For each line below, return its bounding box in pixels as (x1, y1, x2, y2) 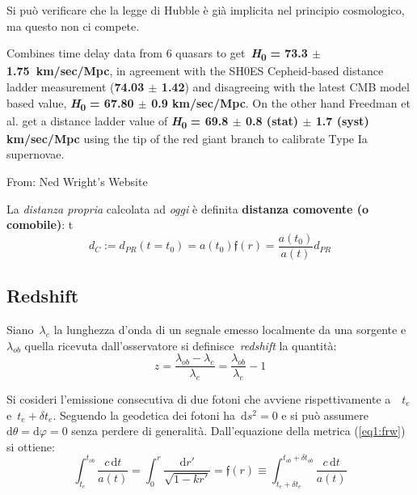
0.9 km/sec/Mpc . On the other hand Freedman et (151, 94, 411, 111)
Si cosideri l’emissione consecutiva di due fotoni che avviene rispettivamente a (6, 391, 391, 408)
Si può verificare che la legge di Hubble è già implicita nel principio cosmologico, (6, 2, 405, 18)
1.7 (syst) (315, 112, 369, 129)
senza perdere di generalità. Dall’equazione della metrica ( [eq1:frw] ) (71, 422, 406, 439)
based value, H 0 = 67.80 (6, 94, 134, 113)
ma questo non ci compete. (6, 17, 140, 34)
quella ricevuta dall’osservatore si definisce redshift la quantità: (24, 336, 337, 353)
